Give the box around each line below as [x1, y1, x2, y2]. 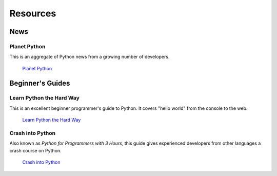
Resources [9, 8, 56, 19]
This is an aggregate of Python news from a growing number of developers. [9, 54, 170, 60]
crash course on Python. [9, 147, 62, 153]
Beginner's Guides [9, 79, 70, 87]
